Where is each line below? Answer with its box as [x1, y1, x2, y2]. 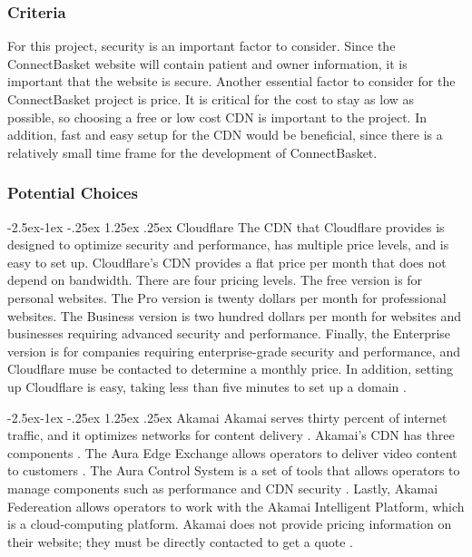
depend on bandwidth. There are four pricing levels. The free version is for [7, 270, 423, 289]
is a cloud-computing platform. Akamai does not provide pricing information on [7, 514, 452, 533]
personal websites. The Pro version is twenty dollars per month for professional [7, 288, 447, 307]
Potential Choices [7, 181, 138, 204]
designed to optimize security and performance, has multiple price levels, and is [7, 235, 449, 254]
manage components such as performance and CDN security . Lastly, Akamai [7, 478, 438, 497]
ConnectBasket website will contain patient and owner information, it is [7, 54, 408, 73]
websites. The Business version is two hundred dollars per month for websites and [7, 306, 462, 325]
